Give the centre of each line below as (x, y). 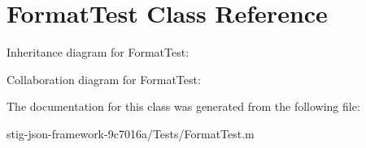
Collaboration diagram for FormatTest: (104, 79)
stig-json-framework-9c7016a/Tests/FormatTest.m (131, 133)
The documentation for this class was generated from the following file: (183, 106)
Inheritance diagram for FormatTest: (98, 52)
